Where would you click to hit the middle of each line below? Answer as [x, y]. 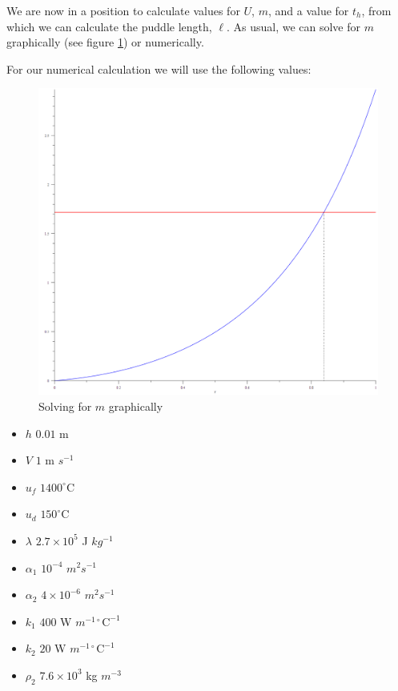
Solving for [65, 406]
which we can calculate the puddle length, [109, 26]
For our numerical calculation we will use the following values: [159, 68]
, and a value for [308, 10]
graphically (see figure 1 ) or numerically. [105, 42]
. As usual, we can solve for [293, 26]
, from [376, 10]
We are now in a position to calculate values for [123, 10]
